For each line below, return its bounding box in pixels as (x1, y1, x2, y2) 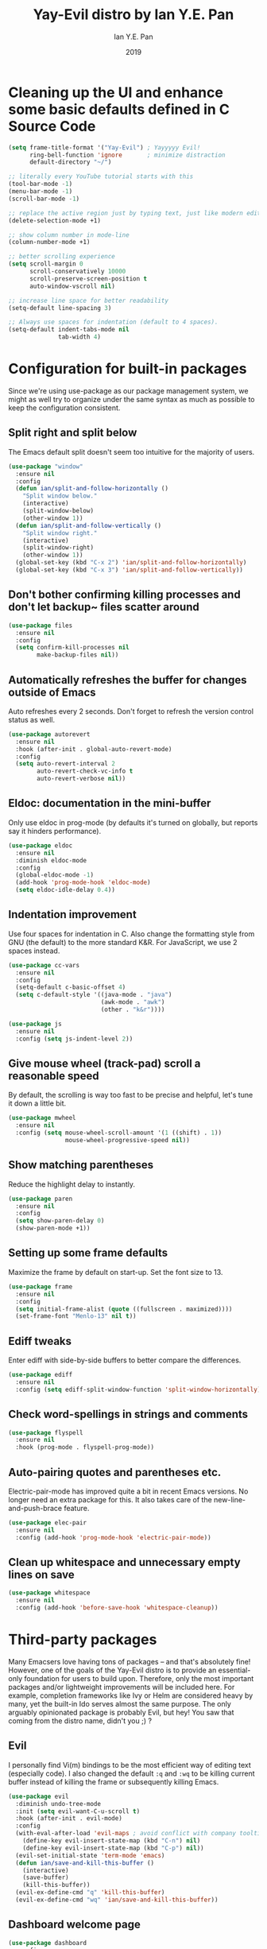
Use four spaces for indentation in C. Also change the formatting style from (8, 928, 255, 939)
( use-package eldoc (8, 841, 73, 850)
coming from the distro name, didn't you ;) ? (8, 1715, 153, 1726)
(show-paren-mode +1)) (15, 1224, 91, 1233)
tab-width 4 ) (58, 333, 102, 341)
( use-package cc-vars (8, 961, 80, 969)
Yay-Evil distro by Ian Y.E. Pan (33, 6, 234, 24)
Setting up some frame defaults (8, 1246, 168, 1260)
